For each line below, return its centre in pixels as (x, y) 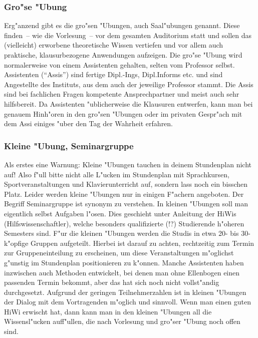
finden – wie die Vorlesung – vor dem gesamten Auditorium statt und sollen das (128, 35)
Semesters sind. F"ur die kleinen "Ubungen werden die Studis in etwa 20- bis (121, 233)
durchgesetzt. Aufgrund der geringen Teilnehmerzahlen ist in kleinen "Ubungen (125, 292)
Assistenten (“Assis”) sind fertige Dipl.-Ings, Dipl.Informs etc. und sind (113, 74)
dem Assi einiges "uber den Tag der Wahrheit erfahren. (89, 123)
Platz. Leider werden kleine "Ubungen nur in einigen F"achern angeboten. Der (124, 194)
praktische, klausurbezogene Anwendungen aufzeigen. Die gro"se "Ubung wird (123, 55)
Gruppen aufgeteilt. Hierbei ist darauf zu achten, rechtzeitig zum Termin (143, 243)
